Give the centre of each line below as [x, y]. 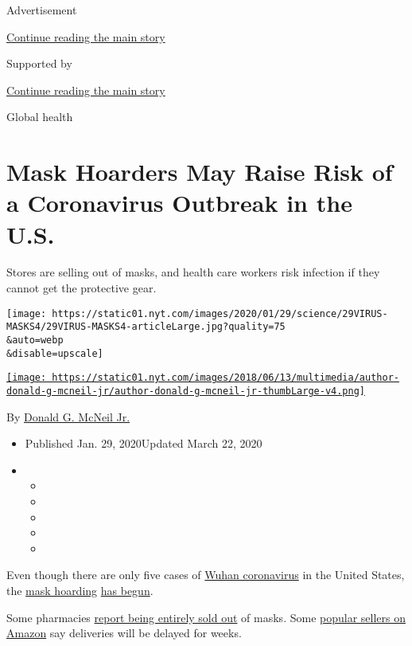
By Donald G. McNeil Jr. [68, 416]
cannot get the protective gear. [82, 288]
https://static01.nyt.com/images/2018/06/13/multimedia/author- [225, 378]
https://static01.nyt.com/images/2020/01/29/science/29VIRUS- [220, 313]
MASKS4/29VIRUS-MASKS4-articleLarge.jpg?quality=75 [146, 327]
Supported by [39, 63]
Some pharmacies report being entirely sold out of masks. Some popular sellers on [206, 617]
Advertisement [42, 10]
